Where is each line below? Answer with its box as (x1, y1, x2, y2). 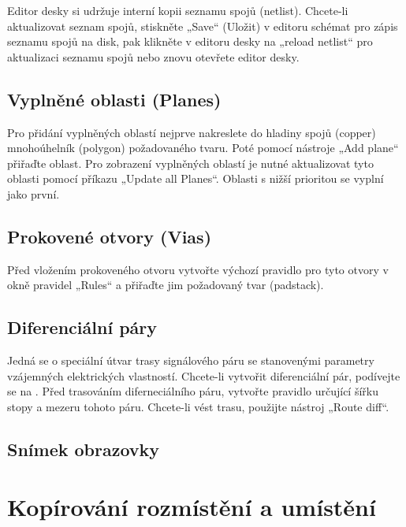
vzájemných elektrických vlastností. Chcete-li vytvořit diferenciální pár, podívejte (7, 367, 400, 384)
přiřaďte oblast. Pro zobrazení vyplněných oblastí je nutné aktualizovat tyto (7, 154, 374, 171)
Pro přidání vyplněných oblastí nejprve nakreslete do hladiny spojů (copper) (7, 124, 376, 140)
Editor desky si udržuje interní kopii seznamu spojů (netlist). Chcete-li (7, 2, 348, 18)
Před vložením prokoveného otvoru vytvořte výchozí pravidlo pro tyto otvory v (7, 261, 389, 277)
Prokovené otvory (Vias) (7, 224, 212, 248)
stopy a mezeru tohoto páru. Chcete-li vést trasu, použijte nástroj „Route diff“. (7, 398, 389, 414)
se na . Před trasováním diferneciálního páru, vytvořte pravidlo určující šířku (7, 383, 378, 399)
